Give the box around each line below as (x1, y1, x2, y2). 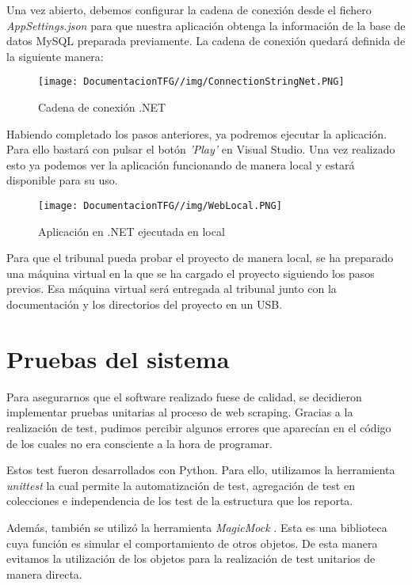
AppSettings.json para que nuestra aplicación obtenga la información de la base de (6, 17, 406, 33)
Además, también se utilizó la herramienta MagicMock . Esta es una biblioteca (6, 519, 387, 535)
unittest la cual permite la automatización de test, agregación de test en (6, 477, 355, 493)
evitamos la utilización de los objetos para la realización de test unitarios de (6, 550, 376, 567)
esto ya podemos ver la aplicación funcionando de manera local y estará (6, 156, 355, 173)
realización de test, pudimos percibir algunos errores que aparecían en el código (6, 419, 391, 435)
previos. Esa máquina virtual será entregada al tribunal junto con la (6, 280, 337, 297)
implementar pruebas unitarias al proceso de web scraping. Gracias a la (6, 404, 353, 420)
